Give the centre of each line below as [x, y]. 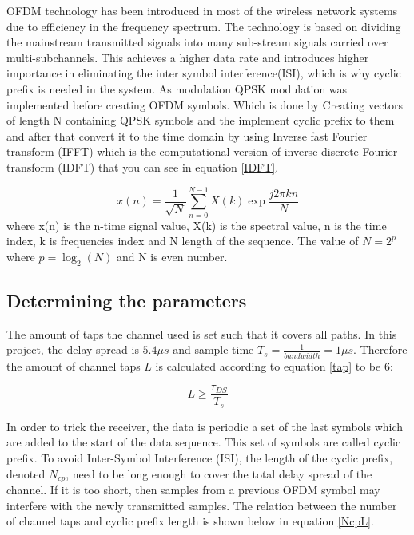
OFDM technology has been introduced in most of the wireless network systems [202, 10]
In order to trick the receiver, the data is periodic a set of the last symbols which [205, 426]
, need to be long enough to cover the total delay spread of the [219, 473]
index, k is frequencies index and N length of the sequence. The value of [183, 241]
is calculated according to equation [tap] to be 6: [274, 365]
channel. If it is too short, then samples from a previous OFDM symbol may [193, 490]
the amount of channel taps [74, 365]
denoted [26, 473]
